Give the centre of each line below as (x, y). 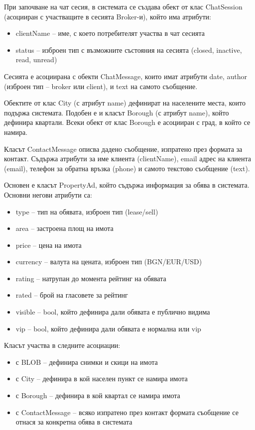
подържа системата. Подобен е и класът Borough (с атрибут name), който (117, 112)
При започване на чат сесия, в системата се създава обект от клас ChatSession (123, 6)
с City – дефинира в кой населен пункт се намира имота (102, 378)
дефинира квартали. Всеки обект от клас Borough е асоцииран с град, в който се (127, 122)
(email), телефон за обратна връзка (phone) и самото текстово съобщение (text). (127, 168)
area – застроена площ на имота (64, 228)
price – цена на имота (49, 245)
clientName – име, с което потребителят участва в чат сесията (110, 33)
